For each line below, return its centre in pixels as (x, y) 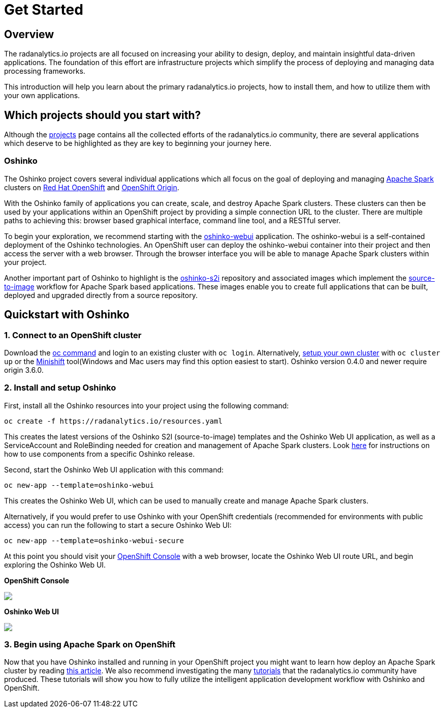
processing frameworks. (45, 71)
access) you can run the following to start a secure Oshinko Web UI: (118, 525)
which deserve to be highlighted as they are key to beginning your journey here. (138, 143)
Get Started (44, 10)
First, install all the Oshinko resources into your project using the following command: (147, 405)
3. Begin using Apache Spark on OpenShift (90, 645)
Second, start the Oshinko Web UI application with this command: (114, 469)
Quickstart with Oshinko (67, 315)
